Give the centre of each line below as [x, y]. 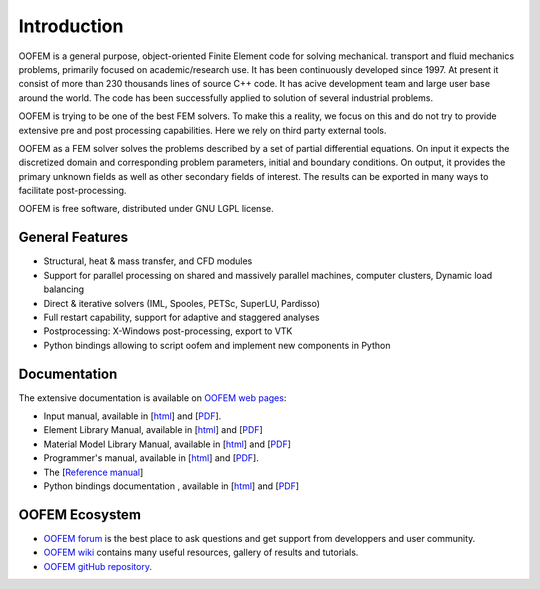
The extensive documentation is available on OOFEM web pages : [152, 397]
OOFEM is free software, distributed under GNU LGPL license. [146, 209]
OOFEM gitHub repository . [97, 566]
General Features [73, 237]
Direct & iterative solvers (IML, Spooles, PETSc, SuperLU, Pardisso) [181, 303]
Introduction [71, 26]
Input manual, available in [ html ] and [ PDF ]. [132, 416]
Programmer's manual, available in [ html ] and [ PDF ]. [151, 458]
